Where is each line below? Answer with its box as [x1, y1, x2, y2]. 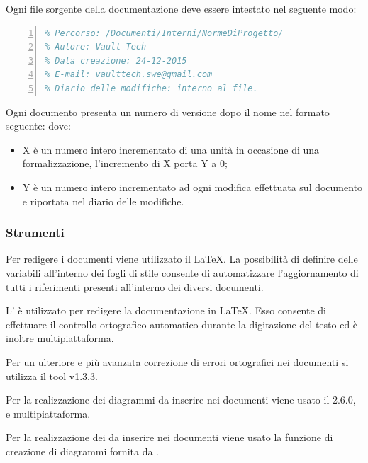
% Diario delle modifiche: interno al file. [45, 83, 258, 93]
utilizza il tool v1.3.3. [6, 368, 98, 383]
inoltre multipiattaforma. [6, 331, 114, 345]
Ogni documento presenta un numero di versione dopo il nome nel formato [6, 104, 330, 119]
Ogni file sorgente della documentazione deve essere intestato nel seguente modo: [6, 1, 357, 16]
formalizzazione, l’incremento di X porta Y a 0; [22, 156, 228, 171]
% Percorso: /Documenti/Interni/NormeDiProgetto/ [45, 28, 284, 38]
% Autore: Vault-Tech [45, 42, 147, 52]
